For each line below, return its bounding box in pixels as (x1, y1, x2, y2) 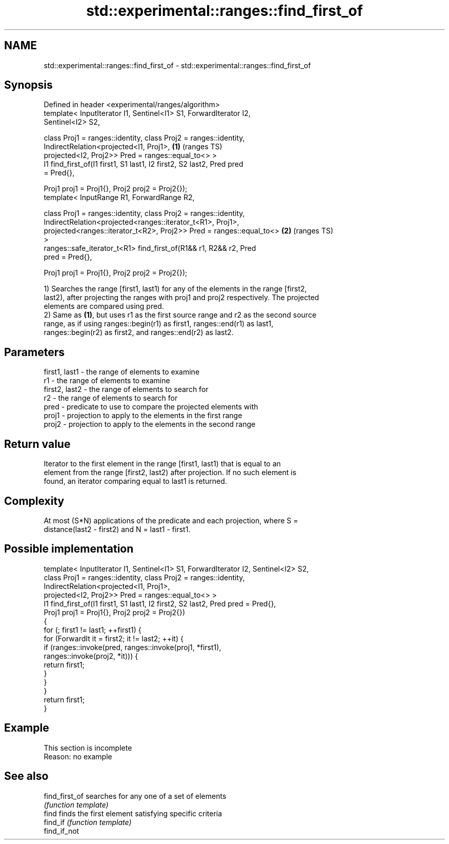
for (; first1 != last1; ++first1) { (44, 625, 141, 634)
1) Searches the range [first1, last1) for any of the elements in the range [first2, (44, 284, 307, 293)
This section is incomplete (44, 743, 132, 752)
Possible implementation (4, 542, 134, 556)
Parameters (4, 345, 65, 359)
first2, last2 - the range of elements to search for (44, 385, 209, 394)
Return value (4, 437, 71, 450)
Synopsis (4, 78, 53, 92)
